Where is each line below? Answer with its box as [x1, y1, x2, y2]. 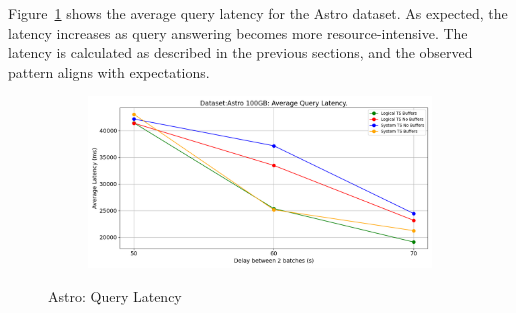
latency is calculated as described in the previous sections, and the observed [8, 42, 473, 63]
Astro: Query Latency [48, 285, 182, 306]
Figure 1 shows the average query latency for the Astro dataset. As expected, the [8, 3, 508, 23]
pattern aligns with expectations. [8, 61, 210, 82]
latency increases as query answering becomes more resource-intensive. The [8, 22, 468, 43]
